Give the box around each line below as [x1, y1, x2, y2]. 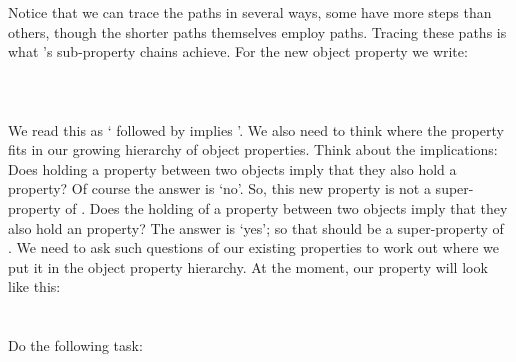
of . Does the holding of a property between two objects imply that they [65, 197, 508, 218]
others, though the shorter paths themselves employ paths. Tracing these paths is [8, 21, 507, 42]
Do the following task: [8, 335, 143, 356]
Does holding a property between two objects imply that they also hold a [8, 158, 457, 179]
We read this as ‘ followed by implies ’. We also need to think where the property [8, 119, 504, 140]
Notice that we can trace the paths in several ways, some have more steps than [8, 2, 492, 22]
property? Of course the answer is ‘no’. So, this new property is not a [8, 178, 431, 199]
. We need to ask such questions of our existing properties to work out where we [8, 237, 500, 258]
